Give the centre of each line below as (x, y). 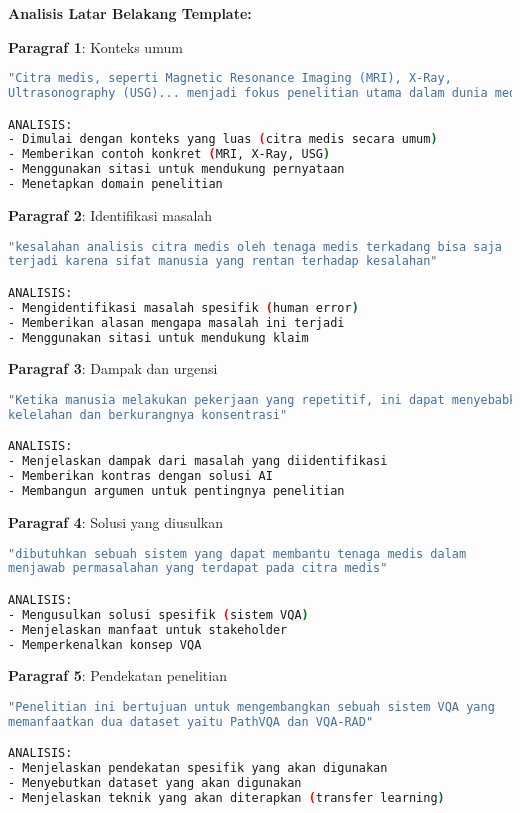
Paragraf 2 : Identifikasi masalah (110, 214)
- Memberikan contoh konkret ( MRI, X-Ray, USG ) (169, 154)
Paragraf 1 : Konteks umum (95, 46)
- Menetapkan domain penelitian (115, 184)
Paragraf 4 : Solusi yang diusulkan (116, 521)
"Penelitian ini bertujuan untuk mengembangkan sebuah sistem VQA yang (251, 707)
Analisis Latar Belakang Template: (130, 13)
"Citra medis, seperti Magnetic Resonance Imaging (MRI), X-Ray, (230, 78)
